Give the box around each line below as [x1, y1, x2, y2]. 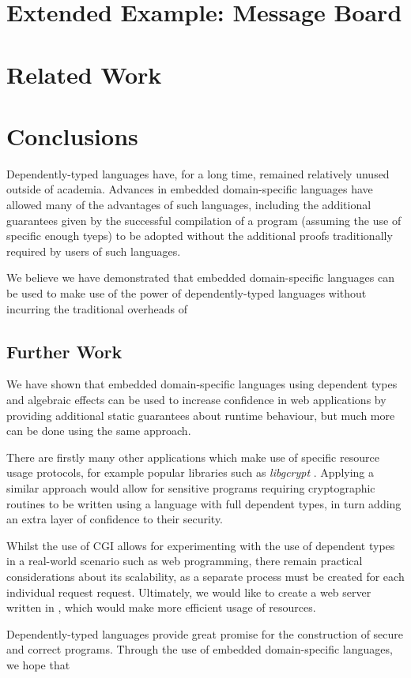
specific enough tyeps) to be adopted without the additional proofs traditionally [6, 227, 393, 244]
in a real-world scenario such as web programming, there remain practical [6, 553, 363, 569]
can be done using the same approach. [6, 422, 191, 439]
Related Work [6, 58, 162, 90]
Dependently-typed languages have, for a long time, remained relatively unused [6, 165, 390, 182]
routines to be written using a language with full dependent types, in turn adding [6, 495, 402, 511]
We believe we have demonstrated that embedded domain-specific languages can [6, 269, 395, 286]
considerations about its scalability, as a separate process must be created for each [6, 567, 405, 584]
